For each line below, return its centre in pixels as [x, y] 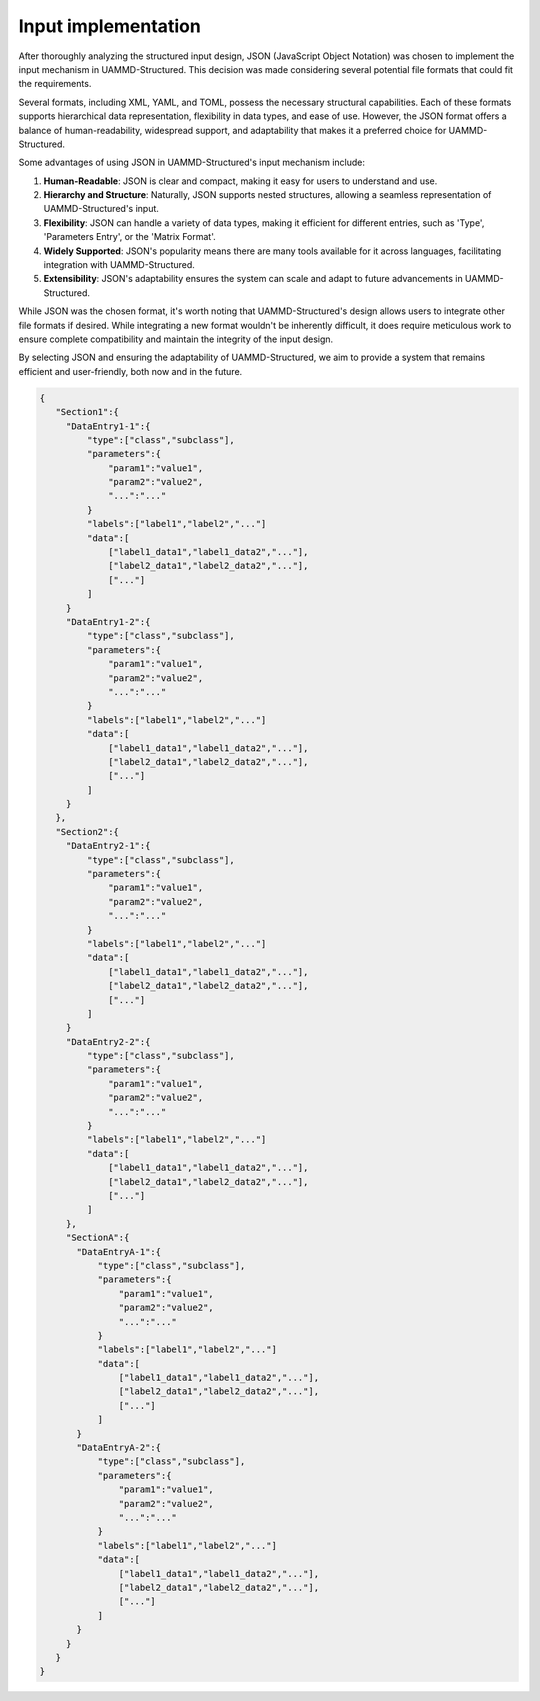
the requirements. [55, 84]
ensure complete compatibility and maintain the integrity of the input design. [176, 339]
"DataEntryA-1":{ [119, 1251]
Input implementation [110, 26]
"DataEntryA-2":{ [119, 1448]
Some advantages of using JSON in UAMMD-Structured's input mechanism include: [191, 162]
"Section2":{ [87, 831]
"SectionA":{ [97, 1238]
